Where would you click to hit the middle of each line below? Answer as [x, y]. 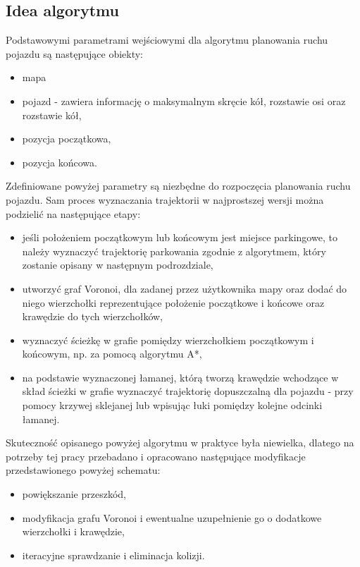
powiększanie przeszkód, [74, 494]
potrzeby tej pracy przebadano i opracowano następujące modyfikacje [156, 456]
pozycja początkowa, [67, 139]
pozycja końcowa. [60, 162]
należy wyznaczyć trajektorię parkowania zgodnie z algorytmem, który [174, 251]
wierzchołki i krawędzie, [73, 531]
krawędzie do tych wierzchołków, [92, 316]
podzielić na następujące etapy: [73, 213]
